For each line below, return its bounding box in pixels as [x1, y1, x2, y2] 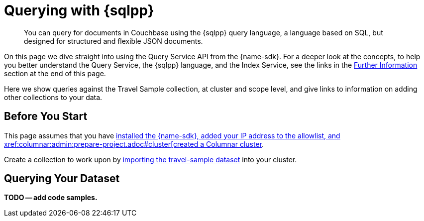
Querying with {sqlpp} [4, 2, 154, 19]
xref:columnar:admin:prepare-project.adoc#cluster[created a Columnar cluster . [4, 139, 264, 148]
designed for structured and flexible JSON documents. [24, 36, 203, 45]
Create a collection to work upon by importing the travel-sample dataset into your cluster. [4, 155, 297, 164]
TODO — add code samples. [4, 193, 98, 202]
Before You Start [4, 110, 88, 123]
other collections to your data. [4, 93, 103, 102]
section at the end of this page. [4, 69, 106, 78]
